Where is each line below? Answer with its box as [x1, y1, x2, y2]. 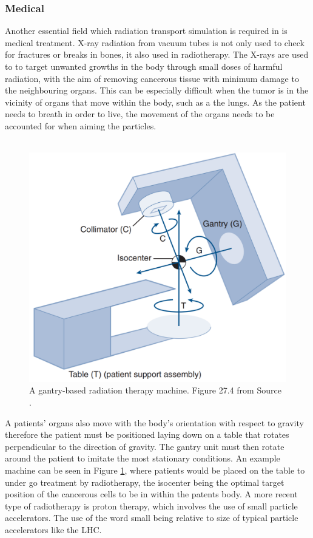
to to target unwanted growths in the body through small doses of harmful [5, 60, 283, 72]
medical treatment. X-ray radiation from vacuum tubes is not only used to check [5, 36, 305, 49]
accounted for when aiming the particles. [5, 119, 156, 132]
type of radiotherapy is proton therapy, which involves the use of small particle [5, 499, 298, 512]
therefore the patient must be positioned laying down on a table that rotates [5, 428, 289, 441]
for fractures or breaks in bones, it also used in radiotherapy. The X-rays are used [5, 48, 309, 61]
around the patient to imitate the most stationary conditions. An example [5, 452, 280, 465]
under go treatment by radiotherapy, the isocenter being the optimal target [5, 475, 284, 488]
